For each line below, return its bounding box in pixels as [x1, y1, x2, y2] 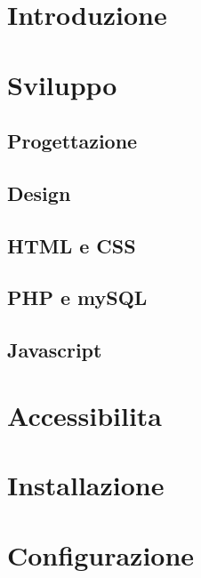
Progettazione [7, 127, 138, 155]
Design [7, 179, 71, 206]
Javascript [7, 336, 102, 364]
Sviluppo [7, 66, 117, 102]
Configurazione [7, 536, 195, 573]
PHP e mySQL [7, 284, 148, 311]
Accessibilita [7, 397, 163, 433]
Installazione [7, 467, 165, 503]
